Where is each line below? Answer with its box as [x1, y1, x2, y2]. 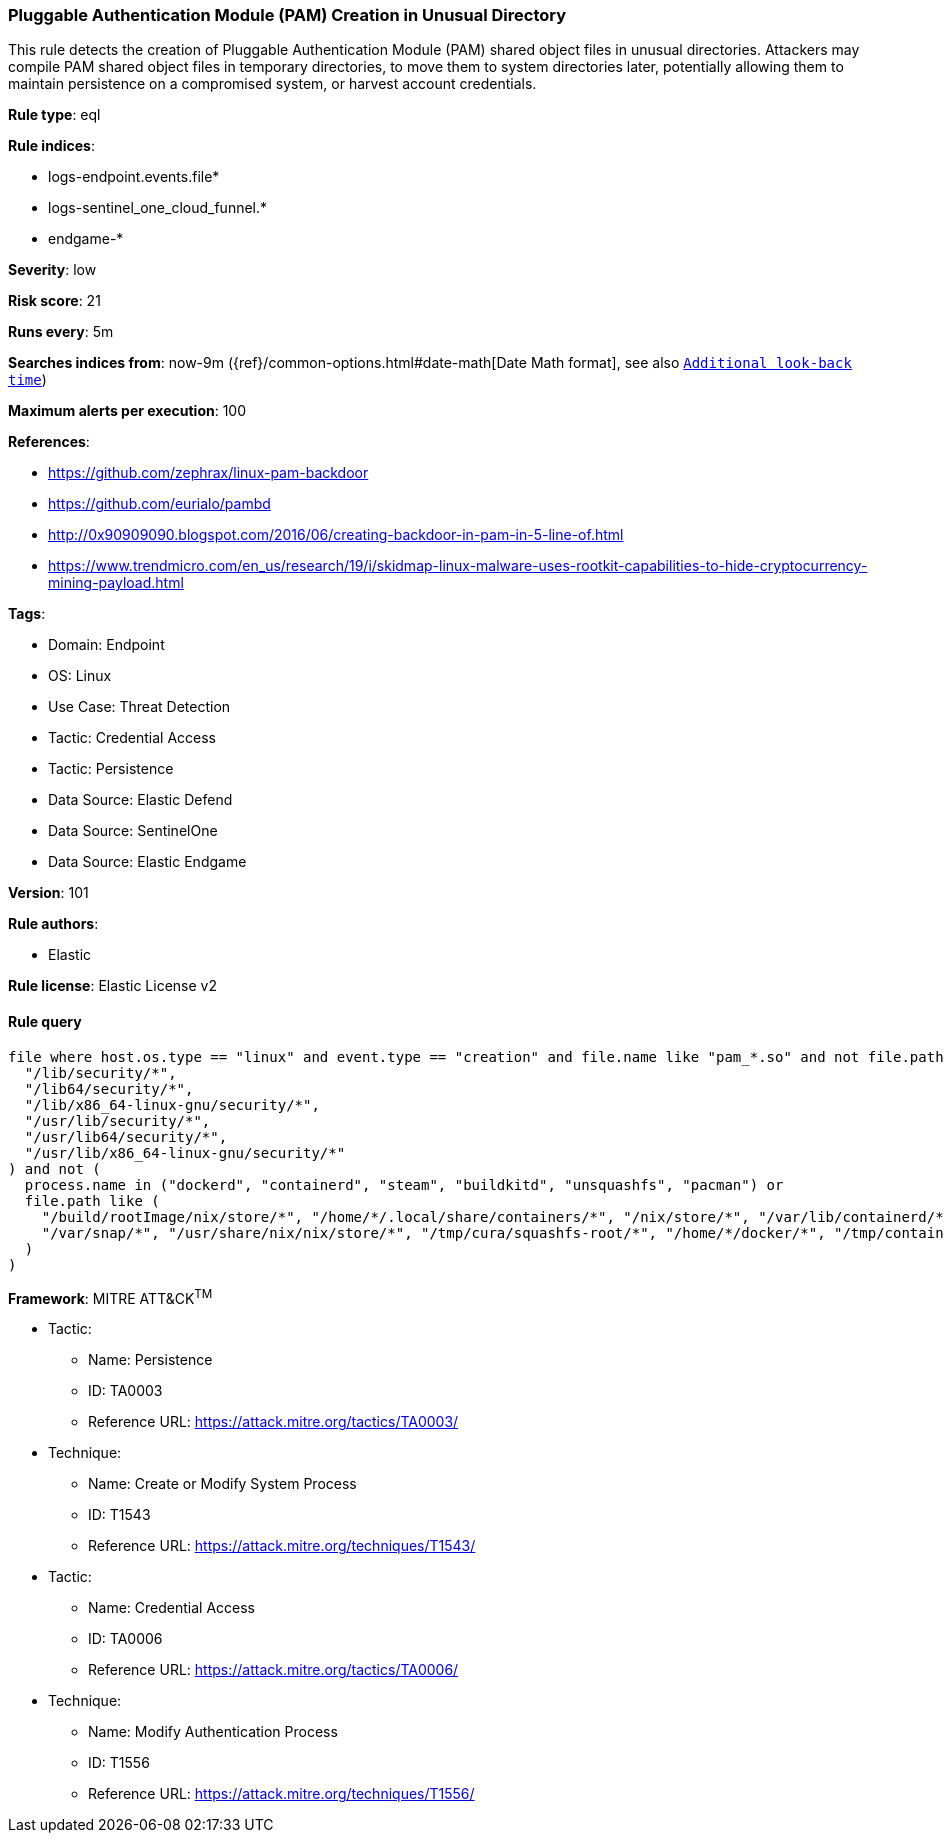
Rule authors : [8, 915, 99, 933]
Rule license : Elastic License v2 [8, 977, 217, 995]
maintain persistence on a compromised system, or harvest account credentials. [8, 75, 537, 93]
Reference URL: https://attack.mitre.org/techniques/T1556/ [88, 1785, 475, 1803]
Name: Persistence [88, 1351, 213, 1369]
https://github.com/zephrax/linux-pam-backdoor [48, 464, 369, 482]
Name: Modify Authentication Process [88, 1723, 338, 1741]
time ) [8, 371, 47, 389]
